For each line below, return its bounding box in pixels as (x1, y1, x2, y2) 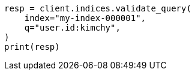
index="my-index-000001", (24, 13, 146, 23)
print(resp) (4, 42, 60, 52)
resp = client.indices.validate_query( (4, 4, 191, 13)
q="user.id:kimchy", (24, 23, 121, 32)
